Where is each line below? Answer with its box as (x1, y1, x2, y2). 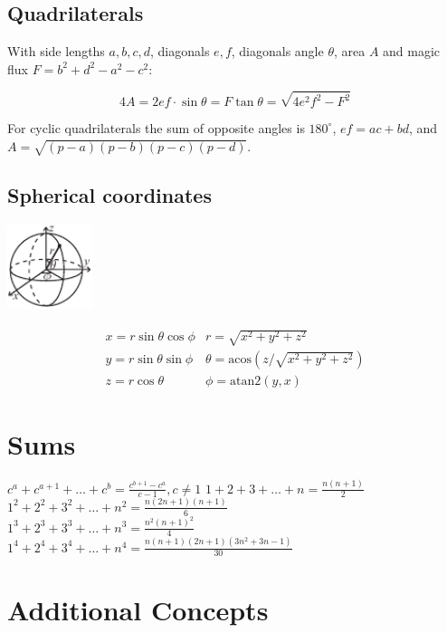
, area (333, 42, 366, 61)
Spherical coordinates (7, 180, 212, 208)
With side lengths (7, 42, 105, 61)
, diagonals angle (231, 42, 324, 61)
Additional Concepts (7, 590, 269, 628)
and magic (383, 42, 441, 61)
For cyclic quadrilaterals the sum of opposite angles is (7, 118, 305, 137)
